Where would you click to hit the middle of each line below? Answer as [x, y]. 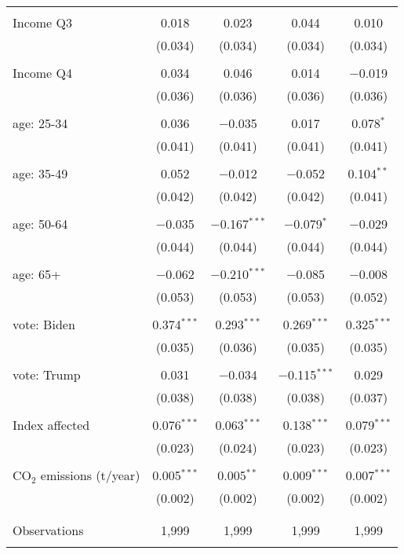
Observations [48, 530]
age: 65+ [37, 274]
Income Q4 [42, 73]
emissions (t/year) [90, 475]
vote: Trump [47, 374]
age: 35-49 [40, 173]
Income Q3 [42, 22]
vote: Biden [44, 324]
